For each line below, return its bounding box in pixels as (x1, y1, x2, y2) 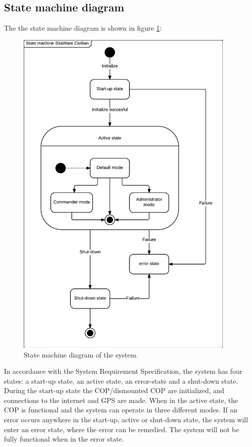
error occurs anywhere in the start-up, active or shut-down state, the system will (4, 414, 248, 425)
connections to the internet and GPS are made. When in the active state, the (4, 395, 238, 405)
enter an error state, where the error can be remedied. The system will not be (4, 424, 239, 434)
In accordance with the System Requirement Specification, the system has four (4, 366, 243, 376)
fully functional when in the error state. (4, 434, 124, 444)
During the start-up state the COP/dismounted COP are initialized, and (4, 385, 224, 396)
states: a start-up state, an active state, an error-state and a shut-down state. (4, 375, 238, 386)
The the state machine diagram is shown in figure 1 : (4, 23, 162, 33)
